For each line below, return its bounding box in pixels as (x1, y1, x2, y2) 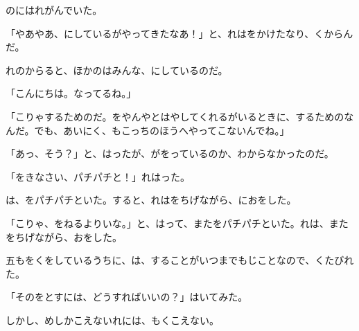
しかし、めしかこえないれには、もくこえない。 (6, 312, 219, 327)
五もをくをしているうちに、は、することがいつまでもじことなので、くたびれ (6, 253, 354, 267)
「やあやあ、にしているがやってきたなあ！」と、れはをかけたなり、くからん (6, 26, 353, 40)
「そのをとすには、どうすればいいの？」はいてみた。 (6, 289, 248, 304)
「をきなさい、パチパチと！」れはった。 (6, 169, 190, 184)
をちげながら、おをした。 (6, 229, 122, 244)
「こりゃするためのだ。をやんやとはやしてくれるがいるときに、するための (6, 109, 344, 123)
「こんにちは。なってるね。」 (6, 86, 137, 100)
